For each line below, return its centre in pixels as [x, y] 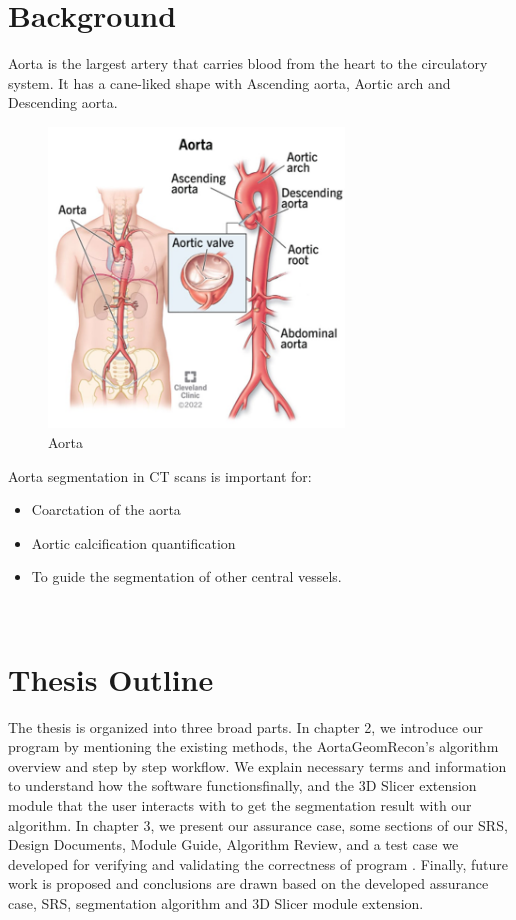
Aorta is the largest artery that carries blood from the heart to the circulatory [248, 63]
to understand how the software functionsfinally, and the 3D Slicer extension [242, 785]
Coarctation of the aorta [106, 509]
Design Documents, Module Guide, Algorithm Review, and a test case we [233, 844]
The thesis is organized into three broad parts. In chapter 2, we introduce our [246, 726]
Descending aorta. [63, 102]
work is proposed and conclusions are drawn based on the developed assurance [248, 883]
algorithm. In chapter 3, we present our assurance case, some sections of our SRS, [258, 824]
